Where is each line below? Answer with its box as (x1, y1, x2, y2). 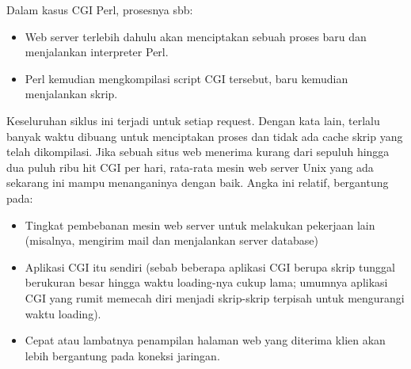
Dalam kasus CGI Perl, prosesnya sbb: (6, 2, 193, 17)
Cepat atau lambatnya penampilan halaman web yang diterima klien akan (25, 332, 386, 348)
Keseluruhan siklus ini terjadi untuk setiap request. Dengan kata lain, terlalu (6, 112, 380, 128)
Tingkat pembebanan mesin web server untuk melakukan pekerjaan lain (25, 216, 375, 233)
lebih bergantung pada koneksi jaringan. (25, 347, 220, 363)
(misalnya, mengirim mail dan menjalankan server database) (25, 232, 318, 249)
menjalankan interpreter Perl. (25, 44, 169, 60)
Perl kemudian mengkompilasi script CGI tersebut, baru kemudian (25, 70, 348, 86)
